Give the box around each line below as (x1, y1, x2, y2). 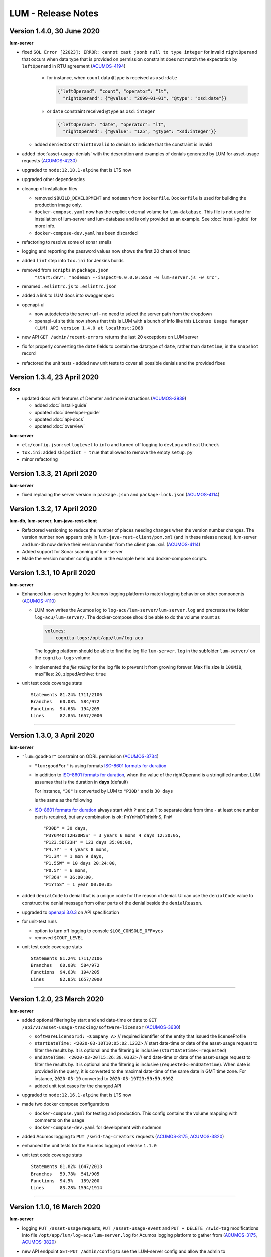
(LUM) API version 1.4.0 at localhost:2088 (34, 325, 143, 331)
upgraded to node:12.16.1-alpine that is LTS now (22, 1092, 132, 1098)
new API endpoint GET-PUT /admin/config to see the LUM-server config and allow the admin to (22, 1248, 226, 1254)
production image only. (34, 202, 82, 208)
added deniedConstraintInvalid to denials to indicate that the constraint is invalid (34, 141, 212, 148)
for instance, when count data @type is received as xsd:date (47, 74, 177, 80)
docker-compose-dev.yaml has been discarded (34, 230, 138, 236)
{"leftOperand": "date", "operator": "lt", (57, 121, 167, 127)
